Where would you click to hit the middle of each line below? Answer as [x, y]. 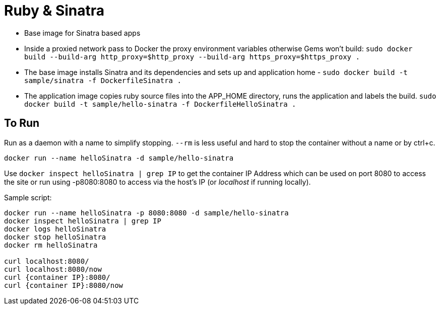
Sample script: [28, 197]
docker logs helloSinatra [55, 229]
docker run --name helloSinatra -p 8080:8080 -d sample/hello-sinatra [146, 213]
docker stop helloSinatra [55, 237]
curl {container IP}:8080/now [64, 285]
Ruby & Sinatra [54, 11]
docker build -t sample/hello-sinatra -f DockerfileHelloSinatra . [160, 104]
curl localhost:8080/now [53, 269]
